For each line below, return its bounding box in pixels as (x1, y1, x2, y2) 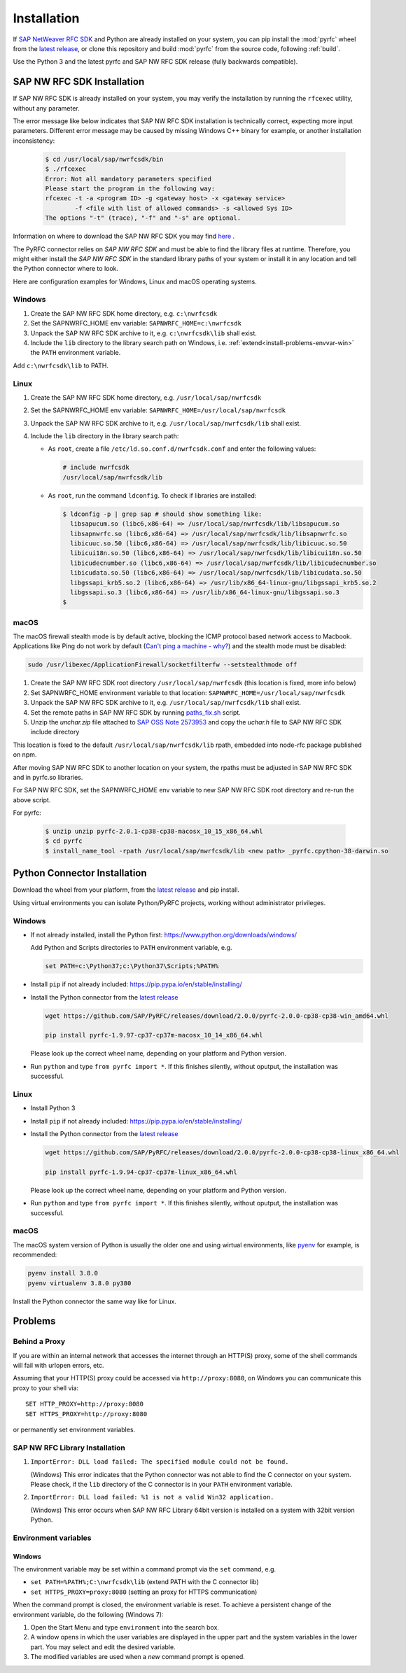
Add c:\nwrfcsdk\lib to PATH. (13, 361, 108, 370)
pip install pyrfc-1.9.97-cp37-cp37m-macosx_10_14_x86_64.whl (45, 1031, 263, 1039)
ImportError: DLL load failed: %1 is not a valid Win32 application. (30, 1493, 274, 1501)
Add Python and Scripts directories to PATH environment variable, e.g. (30, 944, 232, 952)
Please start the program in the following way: (45, 184, 216, 192)
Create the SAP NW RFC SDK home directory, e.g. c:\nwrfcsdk (30, 309, 217, 318)
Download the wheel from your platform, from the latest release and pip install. (13, 885, 240, 894)
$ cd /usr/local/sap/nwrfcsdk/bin (45, 155, 164, 163)
